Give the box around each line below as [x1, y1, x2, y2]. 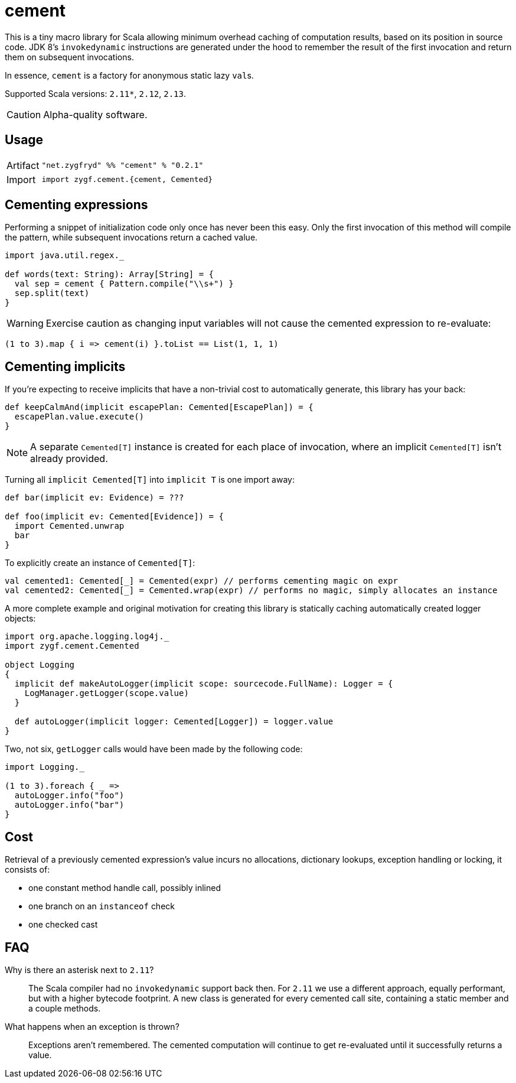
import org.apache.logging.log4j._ [5, 632, 169, 642]
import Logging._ [5, 762, 84, 772]
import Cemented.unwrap [14, 521, 125, 531]
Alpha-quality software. [43, 108, 148, 121]
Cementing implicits [5, 359, 126, 374]
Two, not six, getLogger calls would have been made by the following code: [5, 744, 303, 754]
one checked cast [28, 919, 98, 930]
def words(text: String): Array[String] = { [5, 269, 214, 279]
